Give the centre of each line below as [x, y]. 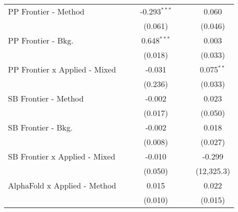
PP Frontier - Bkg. [41, 40]
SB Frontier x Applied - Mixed [62, 156]
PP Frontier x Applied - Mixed [62, 69]
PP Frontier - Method [46, 11]
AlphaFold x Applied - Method [62, 185]
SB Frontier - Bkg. [40, 127]
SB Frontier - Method [46, 98]
